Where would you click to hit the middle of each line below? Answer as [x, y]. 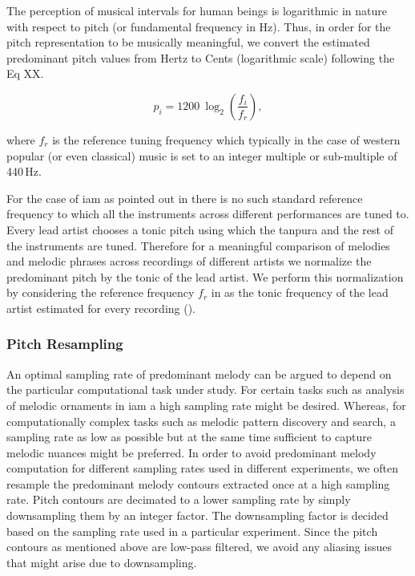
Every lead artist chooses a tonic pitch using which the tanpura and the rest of [200, 229]
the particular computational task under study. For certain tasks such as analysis [205, 389]
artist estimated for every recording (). [101, 308]
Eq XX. [25, 73]
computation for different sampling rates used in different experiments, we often [202, 468]
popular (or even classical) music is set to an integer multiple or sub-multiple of [202, 155]
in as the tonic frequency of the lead [300, 292]
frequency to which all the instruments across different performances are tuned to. [208, 214]
